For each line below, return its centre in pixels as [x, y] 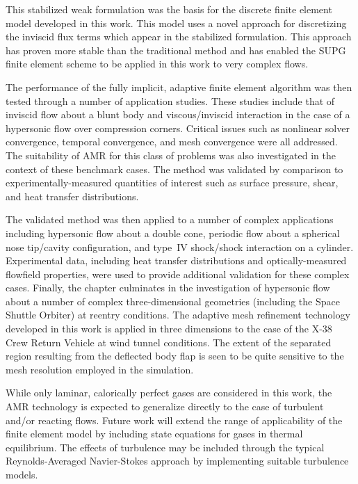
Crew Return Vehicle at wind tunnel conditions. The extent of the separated [169, 342]
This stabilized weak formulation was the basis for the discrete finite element [169, 9]
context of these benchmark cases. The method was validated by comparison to [174, 169]
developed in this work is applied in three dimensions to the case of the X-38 [169, 329]
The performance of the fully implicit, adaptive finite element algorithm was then [179, 87]
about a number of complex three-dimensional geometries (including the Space [173, 301]
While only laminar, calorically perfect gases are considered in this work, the [169, 393]
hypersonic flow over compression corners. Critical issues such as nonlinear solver [178, 128]
